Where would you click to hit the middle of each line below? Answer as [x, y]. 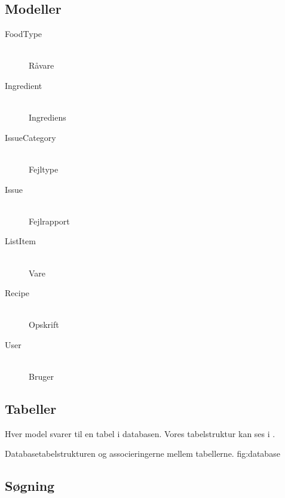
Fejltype [44, 169]
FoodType [24, 34]
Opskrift [44, 325]
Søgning [30, 486]
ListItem [20, 241]
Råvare [42, 65]
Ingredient [24, 85]
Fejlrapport [49, 221]
